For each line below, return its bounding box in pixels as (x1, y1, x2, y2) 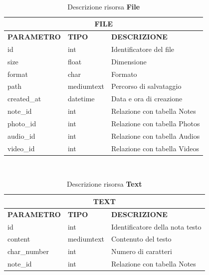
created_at (7, 93, 41, 104)
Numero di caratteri (111, 246, 172, 257)
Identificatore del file (111, 43, 175, 54)
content (7, 234, 30, 244)
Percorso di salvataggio (111, 81, 182, 91)
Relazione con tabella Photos (111, 118, 200, 128)
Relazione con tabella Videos (111, 143, 200, 153)
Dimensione (111, 56, 147, 66)
